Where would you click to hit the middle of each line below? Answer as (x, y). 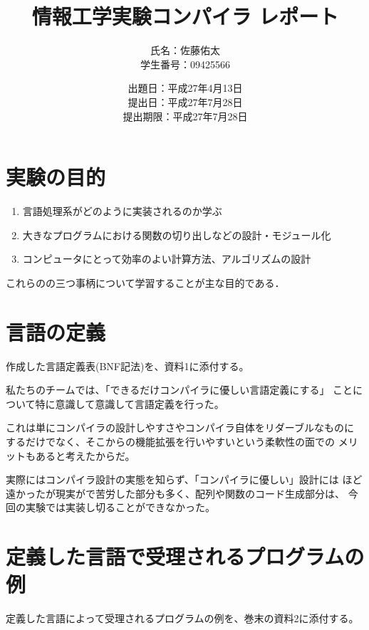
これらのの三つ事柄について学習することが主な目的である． (145, 282)
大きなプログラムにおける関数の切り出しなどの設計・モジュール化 (177, 235)
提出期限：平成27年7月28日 (185, 116)
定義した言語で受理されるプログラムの (185, 556)
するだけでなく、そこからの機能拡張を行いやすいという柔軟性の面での (170, 441)
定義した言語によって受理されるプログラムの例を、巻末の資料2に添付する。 (182, 618)
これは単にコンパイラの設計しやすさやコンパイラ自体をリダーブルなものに (180, 427)
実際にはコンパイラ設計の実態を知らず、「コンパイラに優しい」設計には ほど (184, 479)
